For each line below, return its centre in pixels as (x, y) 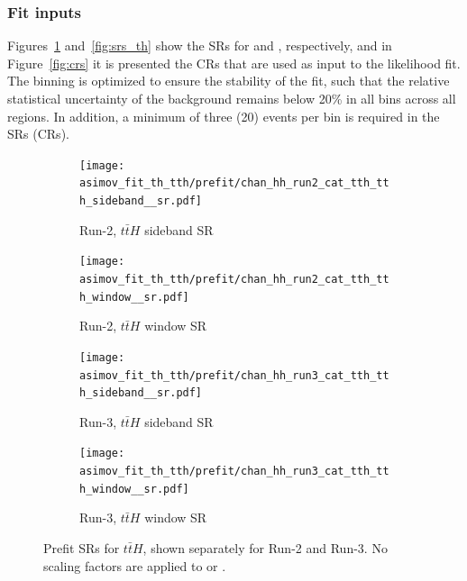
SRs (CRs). (38, 134)
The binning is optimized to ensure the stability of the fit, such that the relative (229, 81)
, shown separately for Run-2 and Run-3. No (265, 548)
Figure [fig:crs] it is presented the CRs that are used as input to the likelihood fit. (234, 63)
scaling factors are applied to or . (135, 565)
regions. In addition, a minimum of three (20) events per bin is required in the (224, 116)
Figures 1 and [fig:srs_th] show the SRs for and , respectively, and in (200, 45)
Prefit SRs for (82, 548)
